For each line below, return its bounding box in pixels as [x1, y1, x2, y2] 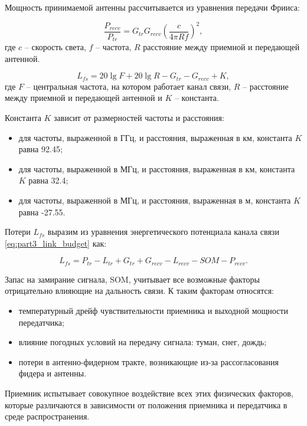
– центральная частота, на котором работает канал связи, [26, 80, 231, 92]
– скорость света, [24, 41, 86, 53]
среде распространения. [5, 410, 90, 422]
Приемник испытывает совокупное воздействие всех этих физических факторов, [5, 386, 293, 399]
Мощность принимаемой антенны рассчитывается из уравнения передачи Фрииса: [5, 1, 300, 13]
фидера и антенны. [18, 367, 87, 379]
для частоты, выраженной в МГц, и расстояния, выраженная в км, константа [18, 162, 295, 175]
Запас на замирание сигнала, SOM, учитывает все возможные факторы [5, 273, 260, 285]
